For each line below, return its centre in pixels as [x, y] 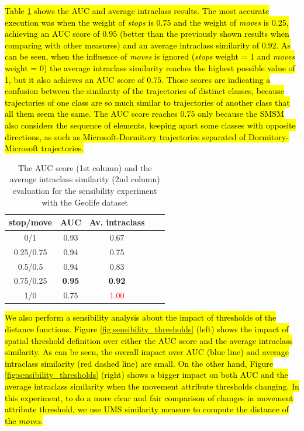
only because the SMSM [241, 114]
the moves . [24, 420]
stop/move [31, 222]
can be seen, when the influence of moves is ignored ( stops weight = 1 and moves [150, 56]
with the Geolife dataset [85, 202]
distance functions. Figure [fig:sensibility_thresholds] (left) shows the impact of [147, 329]
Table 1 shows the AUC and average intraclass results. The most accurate [137, 11]
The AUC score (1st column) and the [85, 167]
